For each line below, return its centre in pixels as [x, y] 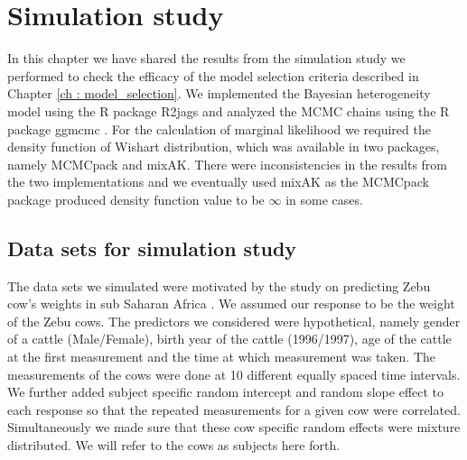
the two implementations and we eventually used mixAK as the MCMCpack [218, 182]
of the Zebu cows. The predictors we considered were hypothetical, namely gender [234, 321]
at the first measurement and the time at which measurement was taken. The [222, 357]
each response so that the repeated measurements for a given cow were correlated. [234, 409]
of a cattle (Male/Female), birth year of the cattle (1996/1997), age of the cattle [229, 339]
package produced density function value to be [136, 199]
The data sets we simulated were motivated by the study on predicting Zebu [219, 285]
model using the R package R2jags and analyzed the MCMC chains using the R [229, 110]
